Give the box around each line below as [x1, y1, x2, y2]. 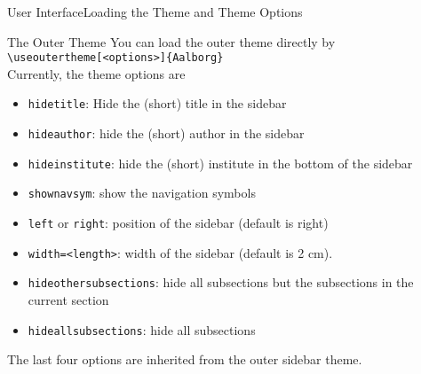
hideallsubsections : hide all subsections [28, 320, 256, 339]
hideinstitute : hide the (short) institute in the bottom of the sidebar [28, 153, 413, 172]
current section [28, 291, 109, 309]
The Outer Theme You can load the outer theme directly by [7, 32, 336, 51]
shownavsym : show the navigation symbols [28, 183, 256, 202]
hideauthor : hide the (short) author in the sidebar [28, 124, 305, 143]
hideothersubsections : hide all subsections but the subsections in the [28, 273, 414, 292]
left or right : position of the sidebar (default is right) [28, 214, 329, 232]
